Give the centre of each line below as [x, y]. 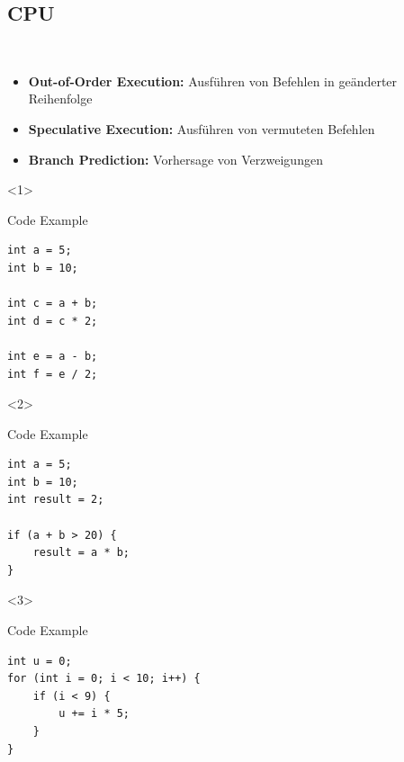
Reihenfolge [60, 99]
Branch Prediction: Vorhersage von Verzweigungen [175, 159]
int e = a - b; [53, 356]
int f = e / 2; [53, 374]
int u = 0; [40, 661]
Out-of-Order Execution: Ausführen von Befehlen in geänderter [213, 81]
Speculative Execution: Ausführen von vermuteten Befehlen [202, 128]
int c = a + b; [53, 304]
